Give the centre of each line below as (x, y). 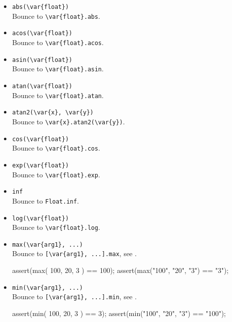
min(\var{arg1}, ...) (47, 288)
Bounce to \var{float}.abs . (56, 16)
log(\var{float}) (40, 218)
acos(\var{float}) (42, 33)
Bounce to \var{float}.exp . (56, 174)
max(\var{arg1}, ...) (47, 244)
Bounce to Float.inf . (45, 200)
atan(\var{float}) (42, 86)
